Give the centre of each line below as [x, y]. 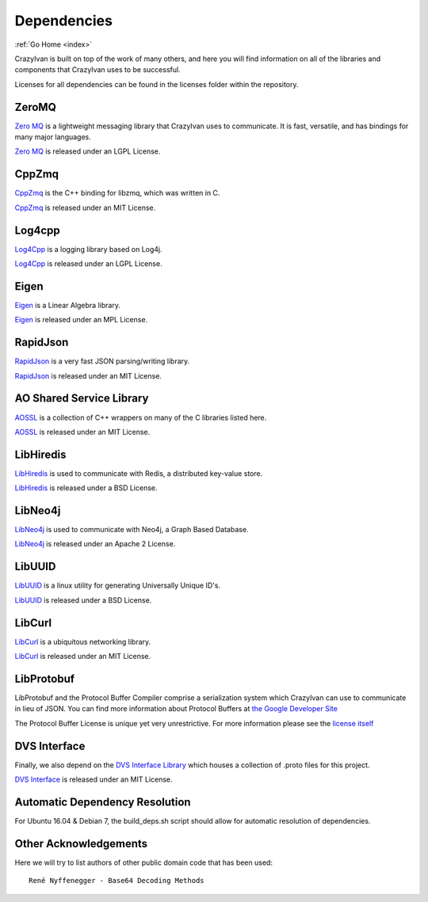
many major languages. [53, 137]
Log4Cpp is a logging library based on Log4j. [88, 249]
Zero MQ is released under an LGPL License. [88, 151]
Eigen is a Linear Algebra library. [67, 305]
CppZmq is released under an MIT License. [85, 207]
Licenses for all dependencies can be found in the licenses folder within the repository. [157, 84]
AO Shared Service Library [82, 399]
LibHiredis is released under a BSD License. [86, 488]
